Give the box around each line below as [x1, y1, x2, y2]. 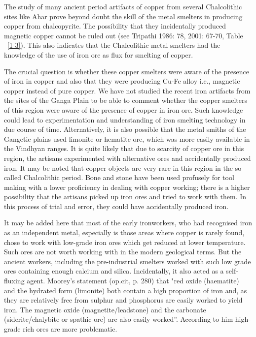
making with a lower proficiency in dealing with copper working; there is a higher [4, 182, 250, 192]
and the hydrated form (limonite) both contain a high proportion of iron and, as [4, 285, 247, 295]
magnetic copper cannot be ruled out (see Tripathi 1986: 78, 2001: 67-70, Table [4, 30, 243, 40]
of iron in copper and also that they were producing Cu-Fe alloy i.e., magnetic [4, 76, 240, 86]
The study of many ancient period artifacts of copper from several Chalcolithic [4, 1, 242, 11]
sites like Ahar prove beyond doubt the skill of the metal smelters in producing [4, 11, 243, 21]
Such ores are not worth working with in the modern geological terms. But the [4, 246, 242, 257]
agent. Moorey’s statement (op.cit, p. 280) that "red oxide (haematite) [27, 276, 239, 286]
